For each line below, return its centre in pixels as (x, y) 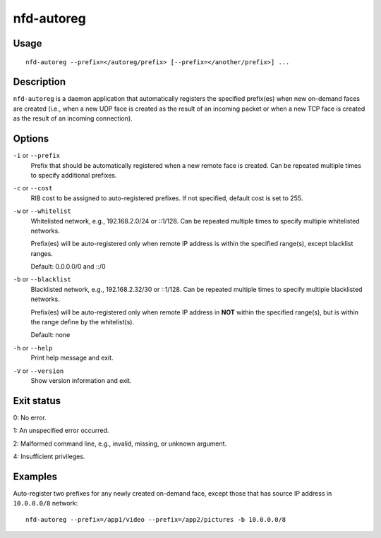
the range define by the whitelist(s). (82, 322)
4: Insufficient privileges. (49, 457)
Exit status (37, 401)
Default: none (50, 335)
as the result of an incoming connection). (73, 118)
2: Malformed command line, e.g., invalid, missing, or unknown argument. (120, 444)
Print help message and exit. (72, 358)
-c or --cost (33, 188)
